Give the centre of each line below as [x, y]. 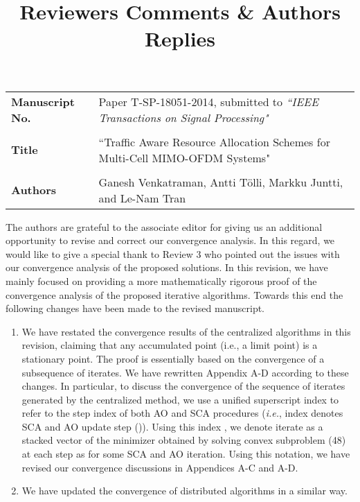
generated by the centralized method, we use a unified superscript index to [180, 399]
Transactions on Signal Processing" [183, 117]
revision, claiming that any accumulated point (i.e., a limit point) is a [170, 345]
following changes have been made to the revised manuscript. [135, 308]
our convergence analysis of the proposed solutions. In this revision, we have [167, 267]
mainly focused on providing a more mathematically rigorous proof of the [161, 280]
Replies [180, 38]
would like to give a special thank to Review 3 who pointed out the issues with [173, 253]
